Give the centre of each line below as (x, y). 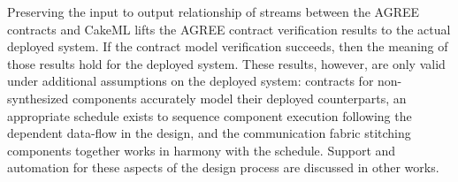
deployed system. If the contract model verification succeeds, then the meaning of (228, 46)
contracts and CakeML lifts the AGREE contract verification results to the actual (229, 29)
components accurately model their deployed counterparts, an (240, 98)
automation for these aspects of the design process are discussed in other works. (223, 167)
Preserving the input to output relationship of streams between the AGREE (214, 11)
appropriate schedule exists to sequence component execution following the (210, 115)
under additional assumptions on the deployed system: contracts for (191, 81)
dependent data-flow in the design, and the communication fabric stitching (209, 133)
